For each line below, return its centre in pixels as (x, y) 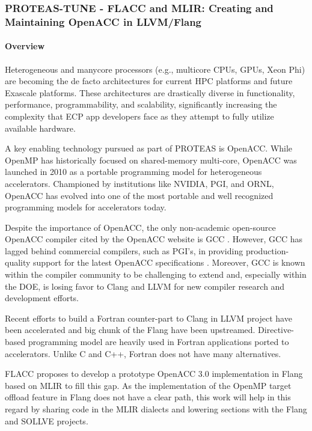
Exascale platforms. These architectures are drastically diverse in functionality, (150, 92)
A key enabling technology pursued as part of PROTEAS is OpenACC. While (149, 148)
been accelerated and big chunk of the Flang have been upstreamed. (130, 330)
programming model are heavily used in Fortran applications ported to (158, 342)
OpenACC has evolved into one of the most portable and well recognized (139, 195)
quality (18, 262)
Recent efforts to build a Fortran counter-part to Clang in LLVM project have (148, 318)
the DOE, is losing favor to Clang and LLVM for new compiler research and (145, 286)
